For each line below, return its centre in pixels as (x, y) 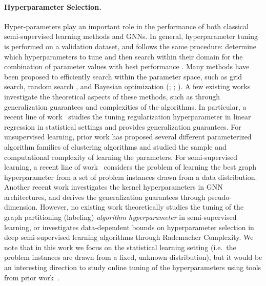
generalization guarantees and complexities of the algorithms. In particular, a (125, 106)
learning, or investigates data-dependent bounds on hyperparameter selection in (129, 227)
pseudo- (220, 197)
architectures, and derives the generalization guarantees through (105, 197)
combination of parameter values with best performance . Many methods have (127, 66)
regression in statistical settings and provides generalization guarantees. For (123, 126)
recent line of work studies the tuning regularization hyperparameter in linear (128, 117)
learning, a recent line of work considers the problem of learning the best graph (130, 167)
